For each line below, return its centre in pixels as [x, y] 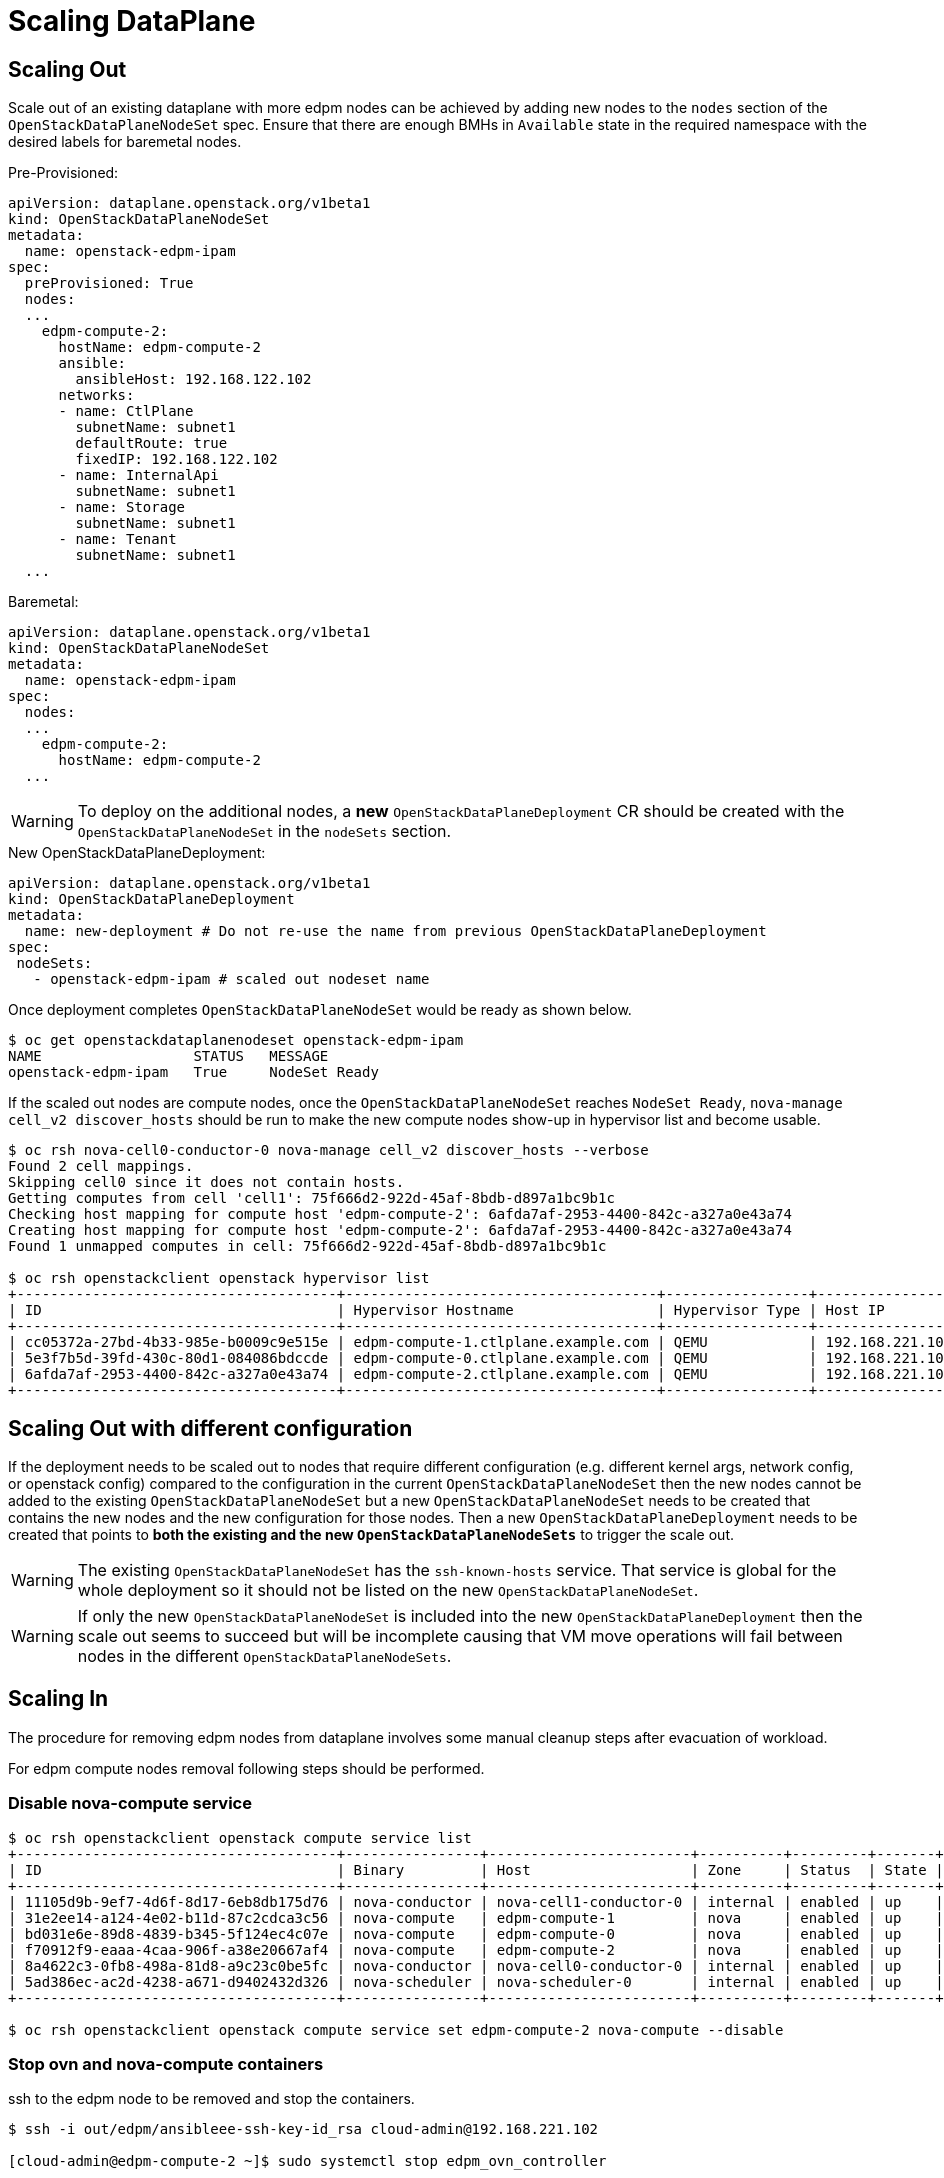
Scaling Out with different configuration [210, 1428]
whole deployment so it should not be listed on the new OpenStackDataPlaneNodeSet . [388, 1590]
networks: [96, 395]
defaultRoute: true [151, 443]
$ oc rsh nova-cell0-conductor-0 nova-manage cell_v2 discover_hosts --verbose [328, 1150]
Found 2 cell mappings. [101, 1166]
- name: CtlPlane [126, 411]
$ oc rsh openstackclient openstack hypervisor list [219, 1278]
